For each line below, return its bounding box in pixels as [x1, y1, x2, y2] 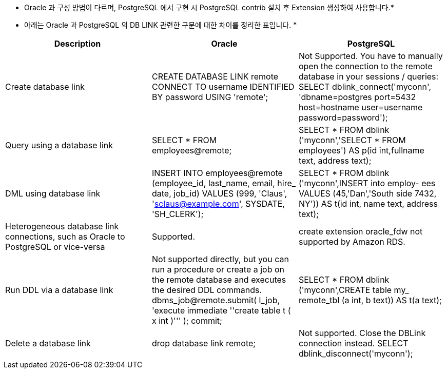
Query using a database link [5, 140, 113, 150]
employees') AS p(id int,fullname [298, 145, 424, 155]
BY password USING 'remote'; [151, 92, 268, 102]
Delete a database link [5, 338, 91, 348]
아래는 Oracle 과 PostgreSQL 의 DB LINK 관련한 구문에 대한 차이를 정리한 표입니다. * [24, 21, 297, 29]
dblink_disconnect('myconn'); [298, 348, 413, 359]
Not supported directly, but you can [151, 254, 289, 264]
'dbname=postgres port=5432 [298, 92, 416, 102]
